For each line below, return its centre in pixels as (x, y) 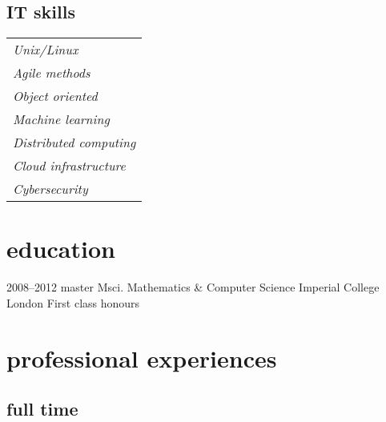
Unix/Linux (46, 50)
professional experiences (142, 358)
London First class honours (73, 302)
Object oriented (55, 96)
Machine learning (61, 119)
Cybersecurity (50, 189)
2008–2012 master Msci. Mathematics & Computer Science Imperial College (193, 287)
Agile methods (52, 73)
